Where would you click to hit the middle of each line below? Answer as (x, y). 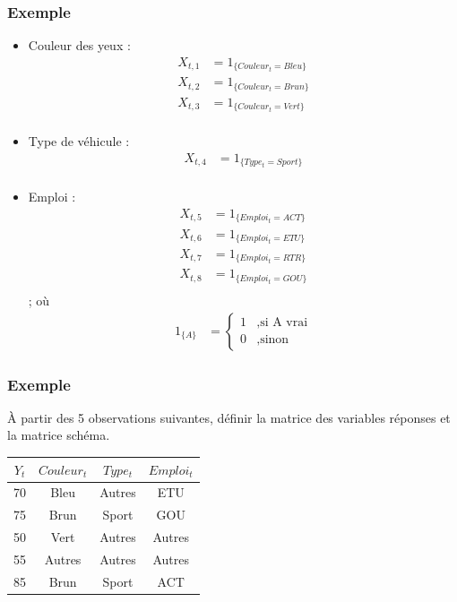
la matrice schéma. (59, 435)
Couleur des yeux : (79, 45)
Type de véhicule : (79, 141)
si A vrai (284, 323)
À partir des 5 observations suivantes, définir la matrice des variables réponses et (229, 417)
